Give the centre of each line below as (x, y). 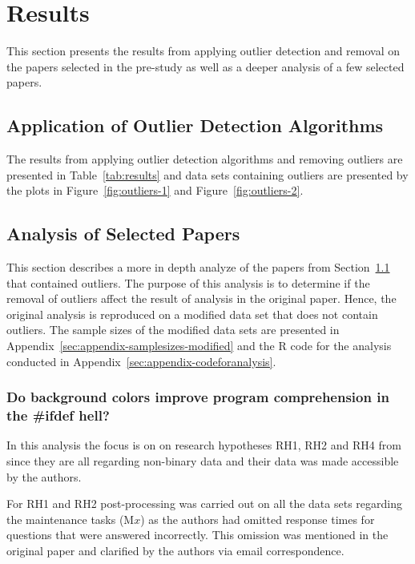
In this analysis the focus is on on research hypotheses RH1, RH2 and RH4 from (204, 445)
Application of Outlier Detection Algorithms (195, 125)
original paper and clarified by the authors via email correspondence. (175, 550)
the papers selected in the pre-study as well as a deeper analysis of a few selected (205, 66)
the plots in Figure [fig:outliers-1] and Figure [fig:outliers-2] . (155, 190)
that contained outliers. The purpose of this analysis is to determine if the (188, 282)
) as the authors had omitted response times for (258, 519)
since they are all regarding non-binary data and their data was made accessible (203, 460)
